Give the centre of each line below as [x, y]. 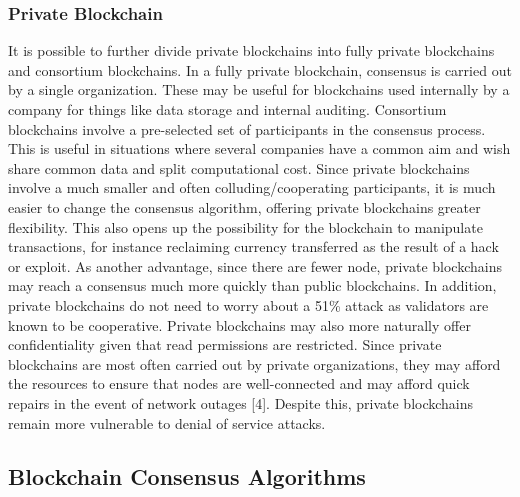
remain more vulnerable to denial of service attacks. [167, 422]
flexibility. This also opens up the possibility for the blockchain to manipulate [245, 226]
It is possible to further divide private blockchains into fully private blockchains [251, 50]
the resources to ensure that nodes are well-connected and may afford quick [239, 383]
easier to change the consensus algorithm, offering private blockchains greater [244, 206]
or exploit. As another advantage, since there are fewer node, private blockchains [255, 265]
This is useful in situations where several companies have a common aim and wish [259, 148]
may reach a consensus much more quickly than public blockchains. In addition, [252, 285]
